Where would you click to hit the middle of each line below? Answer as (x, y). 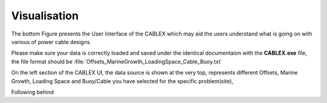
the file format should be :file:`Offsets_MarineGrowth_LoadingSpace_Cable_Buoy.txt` (117, 61)
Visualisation (45, 16)
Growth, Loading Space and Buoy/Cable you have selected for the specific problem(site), (122, 81)
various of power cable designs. (51, 42)
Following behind (32, 92)
